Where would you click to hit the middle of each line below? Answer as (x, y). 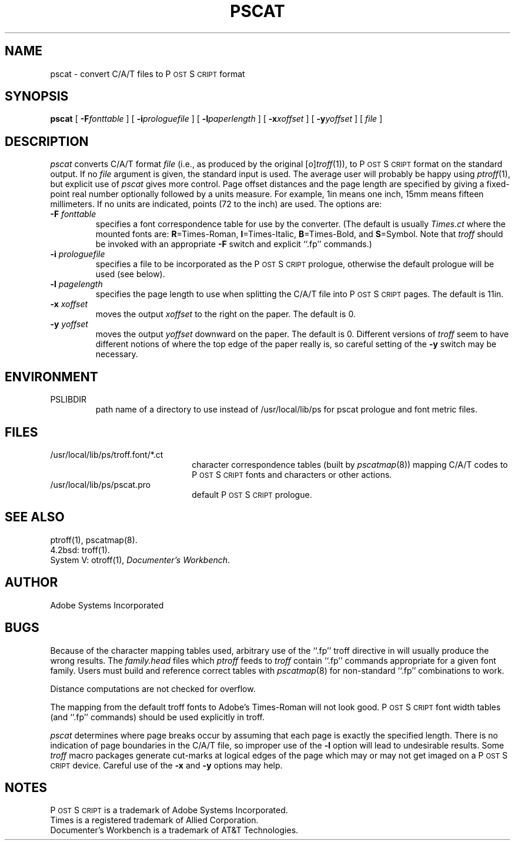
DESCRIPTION (47, 141)
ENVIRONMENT (51, 377)
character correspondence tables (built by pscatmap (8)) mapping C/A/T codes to (350, 464)
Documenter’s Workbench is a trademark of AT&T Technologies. (174, 830)
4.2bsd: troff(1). (80, 550)
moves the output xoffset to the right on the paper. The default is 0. (225, 314)
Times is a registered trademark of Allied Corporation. (154, 820)
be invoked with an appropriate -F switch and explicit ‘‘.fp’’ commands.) (234, 244)
